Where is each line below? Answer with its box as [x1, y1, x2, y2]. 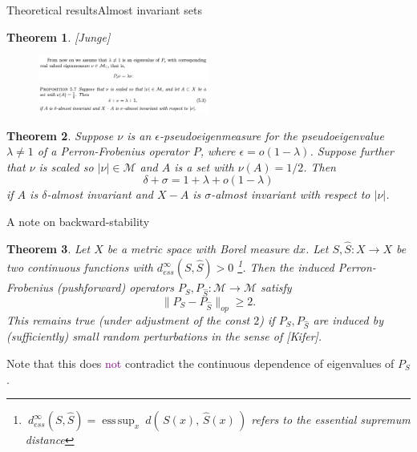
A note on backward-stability [6, 212, 150, 229]
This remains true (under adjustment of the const [6, 311, 250, 328]
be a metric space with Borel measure [107, 240, 289, 256]
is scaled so [38, 158, 94, 175]
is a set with [174, 158, 234, 175]
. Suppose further [310, 143, 394, 159]
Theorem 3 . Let [6, 240, 91, 256]
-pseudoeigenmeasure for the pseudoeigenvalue [160, 127, 384, 143]
